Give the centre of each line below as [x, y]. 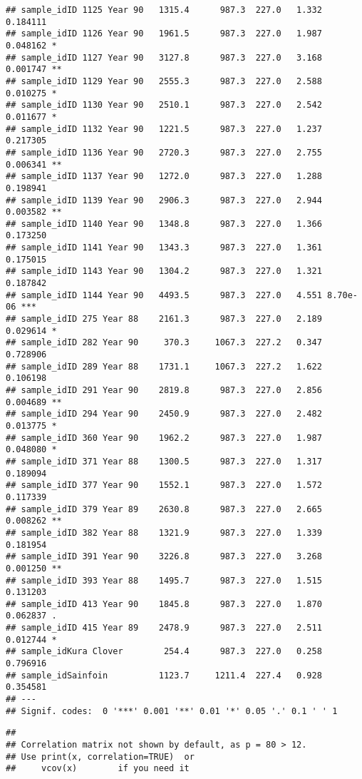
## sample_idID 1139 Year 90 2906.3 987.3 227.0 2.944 [164, 200]
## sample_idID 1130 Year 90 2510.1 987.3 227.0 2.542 [164, 105]
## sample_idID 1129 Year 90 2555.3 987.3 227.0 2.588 [164, 81]
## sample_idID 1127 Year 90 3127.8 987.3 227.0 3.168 [164, 57]
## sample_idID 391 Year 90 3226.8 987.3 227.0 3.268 [164, 557]
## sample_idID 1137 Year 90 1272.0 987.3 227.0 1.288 [164, 177]
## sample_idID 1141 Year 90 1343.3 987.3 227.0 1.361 [164, 248]
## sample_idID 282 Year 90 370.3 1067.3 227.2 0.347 [164, 343]
